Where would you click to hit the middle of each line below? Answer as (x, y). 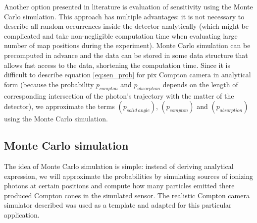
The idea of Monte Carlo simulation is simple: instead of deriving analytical (119, 166)
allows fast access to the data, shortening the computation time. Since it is (117, 65)
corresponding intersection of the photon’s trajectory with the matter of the (119, 95)
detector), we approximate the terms (59, 106)
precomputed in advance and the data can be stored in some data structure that (126, 55)
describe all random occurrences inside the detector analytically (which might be (126, 26)
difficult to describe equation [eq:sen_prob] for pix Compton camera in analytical (128, 75)
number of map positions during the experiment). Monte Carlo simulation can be (127, 45)
